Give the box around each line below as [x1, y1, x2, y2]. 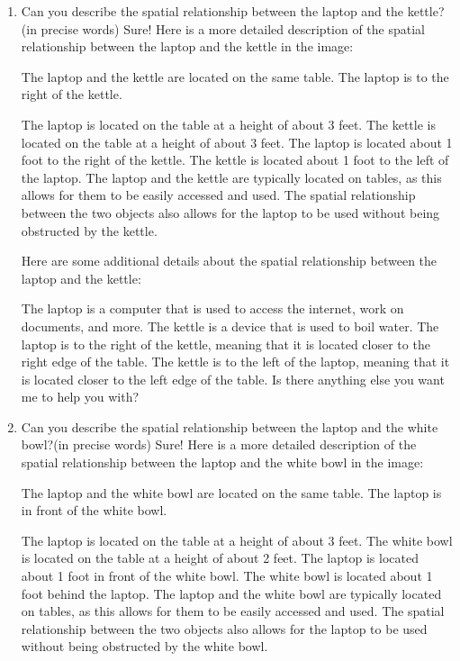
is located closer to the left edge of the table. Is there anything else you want [21, 369, 445, 388]
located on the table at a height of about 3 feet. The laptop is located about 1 [21, 132, 453, 151]
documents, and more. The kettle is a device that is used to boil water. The [21, 316, 439, 335]
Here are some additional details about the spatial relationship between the [21, 251, 437, 270]
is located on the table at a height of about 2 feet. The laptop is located [21, 548, 419, 567]
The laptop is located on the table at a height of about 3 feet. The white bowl [21, 530, 453, 549]
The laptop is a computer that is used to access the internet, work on [21, 299, 404, 318]
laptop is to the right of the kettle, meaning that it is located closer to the [21, 334, 430, 353]
